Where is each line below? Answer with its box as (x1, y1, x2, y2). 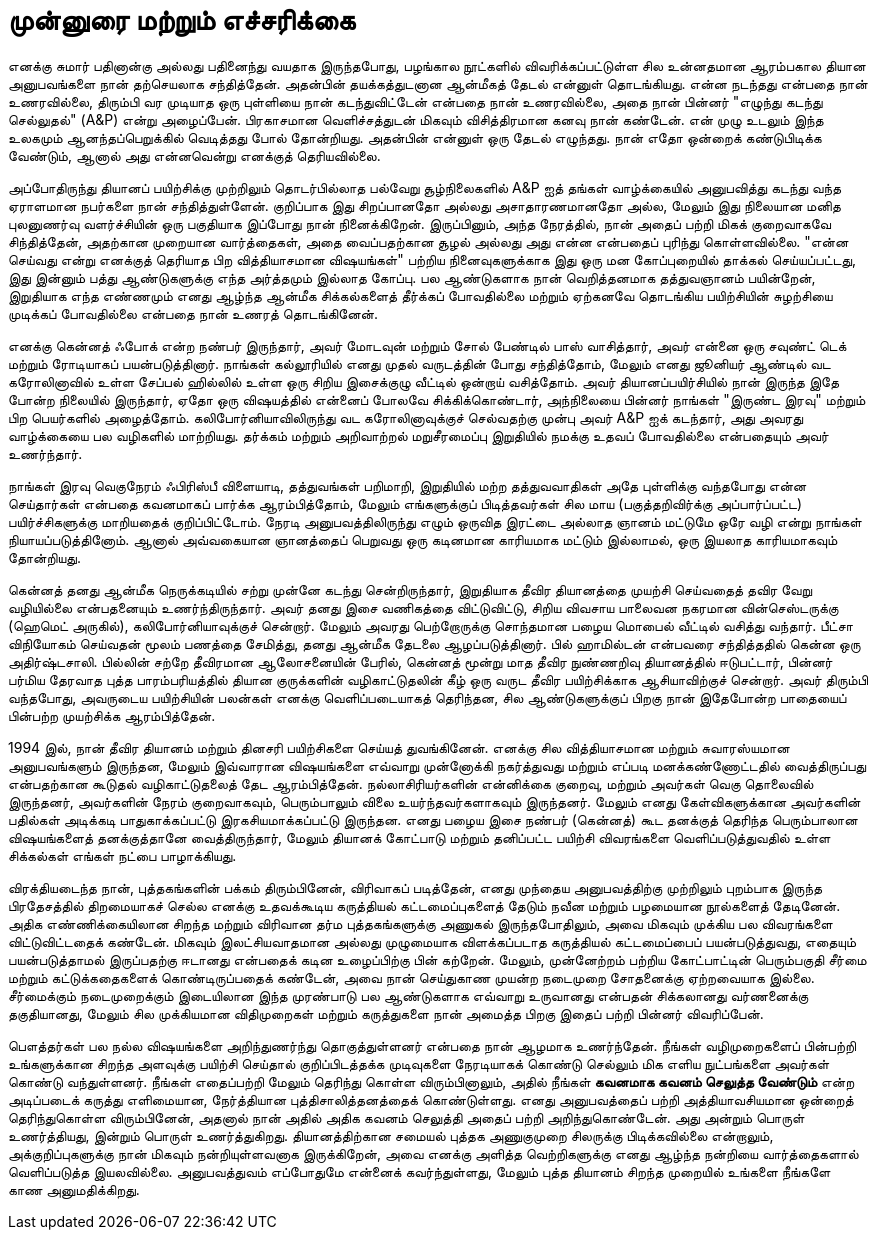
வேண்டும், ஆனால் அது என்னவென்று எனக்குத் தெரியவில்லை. (8, 146, 381, 164)
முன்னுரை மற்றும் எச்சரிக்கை (8, 3, 356, 37)
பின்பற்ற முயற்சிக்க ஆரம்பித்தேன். (8, 706, 216, 724)
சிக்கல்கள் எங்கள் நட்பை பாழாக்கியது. (8, 846, 237, 864)
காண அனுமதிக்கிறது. (8, 1180, 140, 1198)
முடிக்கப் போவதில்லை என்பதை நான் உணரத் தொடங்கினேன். (8, 304, 379, 322)
